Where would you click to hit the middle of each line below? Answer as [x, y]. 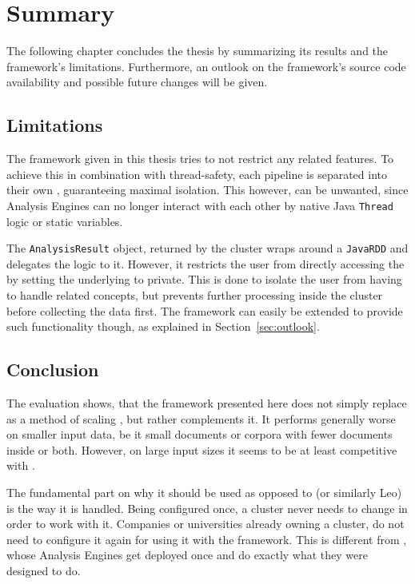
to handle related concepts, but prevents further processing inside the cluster [195, 294]
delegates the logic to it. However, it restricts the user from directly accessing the [206, 263]
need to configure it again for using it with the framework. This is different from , [207, 539]
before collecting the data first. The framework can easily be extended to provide [205, 310]
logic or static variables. [65, 221]
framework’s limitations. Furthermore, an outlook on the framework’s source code [206, 66]
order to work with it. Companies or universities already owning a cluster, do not [206, 524]
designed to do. [44, 570]
